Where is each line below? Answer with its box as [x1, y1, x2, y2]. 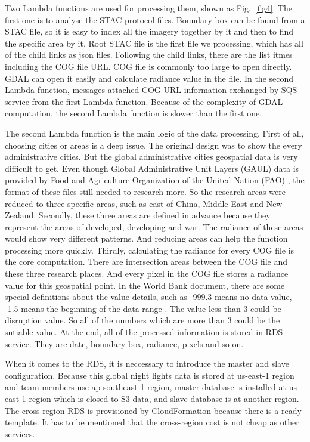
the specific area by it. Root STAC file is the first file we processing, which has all [5, 36, 303, 49]
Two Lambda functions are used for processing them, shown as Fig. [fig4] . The [5, 2, 293, 14]
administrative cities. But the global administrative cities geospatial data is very [5, 150, 298, 163]
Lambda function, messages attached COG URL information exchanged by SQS [5, 84, 297, 96]
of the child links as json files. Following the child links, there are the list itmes [5, 48, 293, 61]
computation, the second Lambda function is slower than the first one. [5, 107, 262, 119]
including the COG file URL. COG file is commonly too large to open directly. [5, 60, 292, 72]
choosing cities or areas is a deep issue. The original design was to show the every [5, 138, 302, 151]
